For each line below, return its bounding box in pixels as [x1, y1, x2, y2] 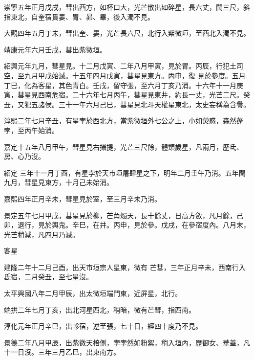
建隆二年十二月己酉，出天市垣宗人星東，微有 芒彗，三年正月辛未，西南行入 [4, 262, 246, 272]
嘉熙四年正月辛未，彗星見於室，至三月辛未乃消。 [4, 193, 161, 203]
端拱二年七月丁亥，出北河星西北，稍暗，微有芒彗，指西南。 [4, 304, 195, 315]
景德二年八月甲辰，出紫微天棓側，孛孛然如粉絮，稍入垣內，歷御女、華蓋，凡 [4, 337, 250, 347]
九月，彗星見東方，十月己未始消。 [4, 177, 113, 187]
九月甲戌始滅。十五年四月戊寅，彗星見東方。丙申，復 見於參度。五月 [24, 70, 246, 80]
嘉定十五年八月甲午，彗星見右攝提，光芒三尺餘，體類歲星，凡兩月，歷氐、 [4, 141, 243, 152]
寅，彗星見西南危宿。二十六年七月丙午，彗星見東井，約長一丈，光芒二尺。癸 [4, 90, 250, 100]
